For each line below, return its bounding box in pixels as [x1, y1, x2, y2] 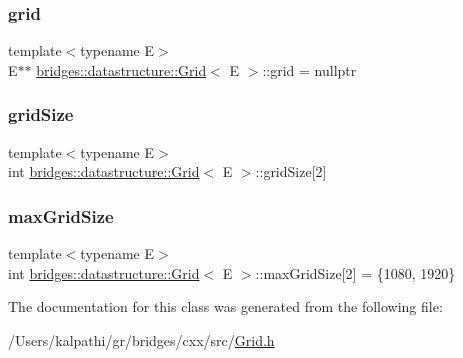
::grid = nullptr [262, 59, 357, 80]
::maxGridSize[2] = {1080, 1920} [255, 262, 456, 283]
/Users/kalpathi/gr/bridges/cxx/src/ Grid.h [8, 329, 275, 350]
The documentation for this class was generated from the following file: [8, 296, 443, 317]
